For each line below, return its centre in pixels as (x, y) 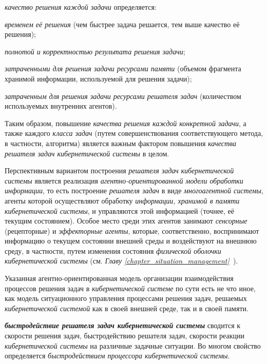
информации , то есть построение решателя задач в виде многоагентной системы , (134, 190)
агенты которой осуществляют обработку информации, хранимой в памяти (122, 200)
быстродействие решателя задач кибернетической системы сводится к (123, 325)
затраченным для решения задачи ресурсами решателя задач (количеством (123, 96)
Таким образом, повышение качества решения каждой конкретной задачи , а (126, 123)
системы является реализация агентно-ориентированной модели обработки (124, 180)
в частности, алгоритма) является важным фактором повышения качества (121, 143)
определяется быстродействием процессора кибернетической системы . (117, 356)
